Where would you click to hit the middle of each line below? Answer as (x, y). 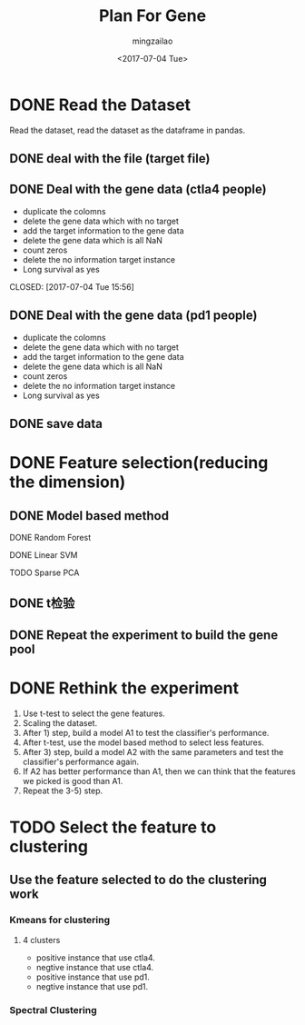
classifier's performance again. (81, 761)
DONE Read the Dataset (100, 104)
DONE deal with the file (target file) (110, 159)
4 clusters (41, 940)
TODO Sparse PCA (44, 572)
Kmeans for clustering (60, 921)
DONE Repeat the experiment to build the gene (144, 635)
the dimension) (68, 482)
